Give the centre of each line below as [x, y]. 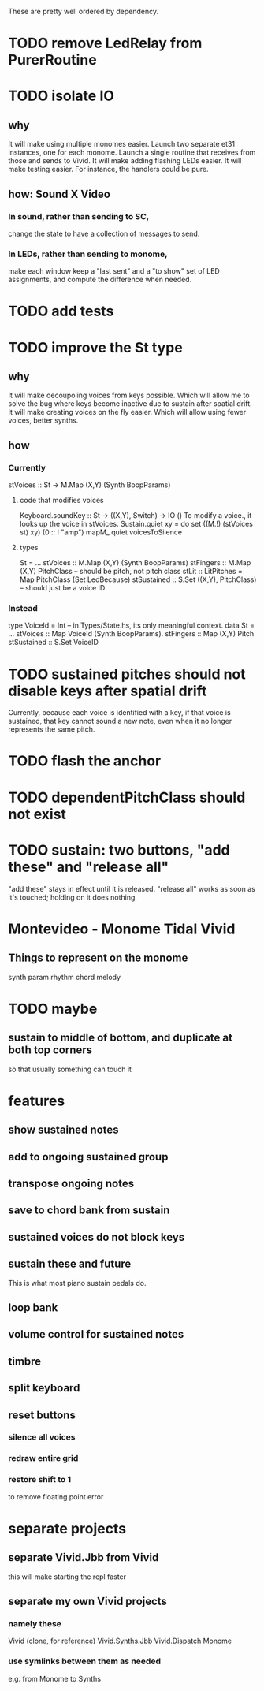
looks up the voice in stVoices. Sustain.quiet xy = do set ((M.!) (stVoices [136, 524]
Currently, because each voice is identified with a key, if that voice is [119, 713]
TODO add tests [61, 311]
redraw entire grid [43, 1458]
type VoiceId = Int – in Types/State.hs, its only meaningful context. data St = [131, 625]
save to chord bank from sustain [89, 1211]
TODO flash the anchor [85, 761]
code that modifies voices [61, 501]
